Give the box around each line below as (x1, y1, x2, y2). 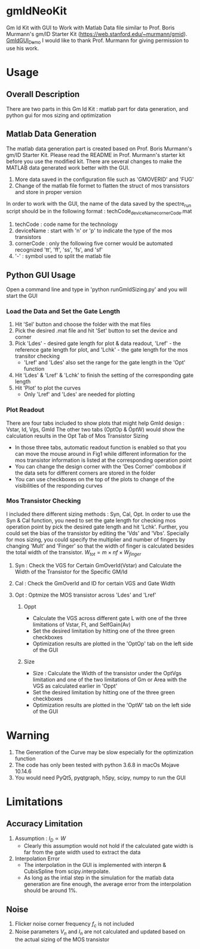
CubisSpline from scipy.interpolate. (23, 868, 110, 875)
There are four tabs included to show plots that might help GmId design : (6, 419, 185, 427)
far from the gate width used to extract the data (23, 849, 141, 856)
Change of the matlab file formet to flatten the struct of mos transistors (14, 182, 190, 189)
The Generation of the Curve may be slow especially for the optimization (14, 748, 194, 755)
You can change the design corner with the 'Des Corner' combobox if (14, 463, 186, 470)
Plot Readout (6, 406, 45, 414)
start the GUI (6, 292, 38, 299)
